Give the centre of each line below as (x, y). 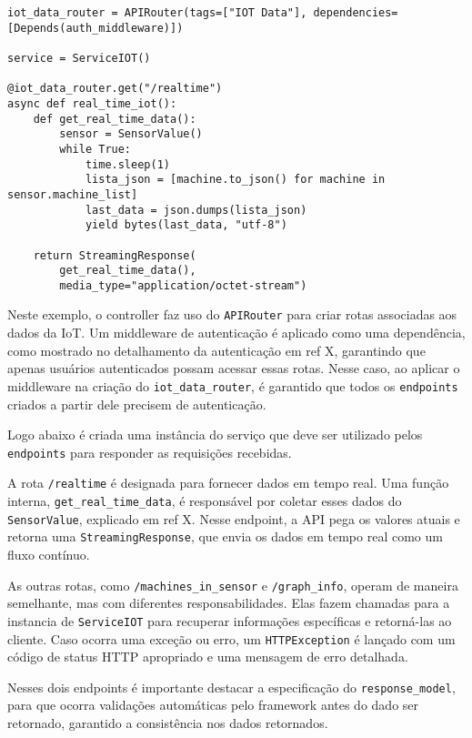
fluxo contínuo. (49, 555)
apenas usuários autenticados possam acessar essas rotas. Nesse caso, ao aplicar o (234, 368)
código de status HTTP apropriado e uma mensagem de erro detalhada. (208, 657)
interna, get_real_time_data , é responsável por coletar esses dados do (205, 501)
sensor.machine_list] (73, 194)
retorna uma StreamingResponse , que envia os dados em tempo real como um (225, 536)
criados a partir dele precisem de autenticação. (137, 404)
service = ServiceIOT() (79, 58)
